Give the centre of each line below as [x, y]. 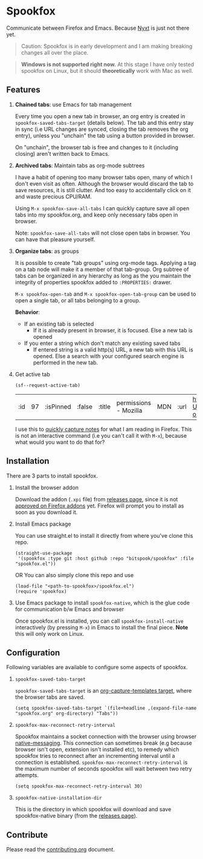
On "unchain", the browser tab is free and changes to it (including [97, 147]
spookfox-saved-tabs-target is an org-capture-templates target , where [103, 691]
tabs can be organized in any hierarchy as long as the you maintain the [103, 276]
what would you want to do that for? [60, 442]
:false [85, 406]
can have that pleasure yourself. [55, 239]
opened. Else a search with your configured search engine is [108, 356]
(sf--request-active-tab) [47, 385]
